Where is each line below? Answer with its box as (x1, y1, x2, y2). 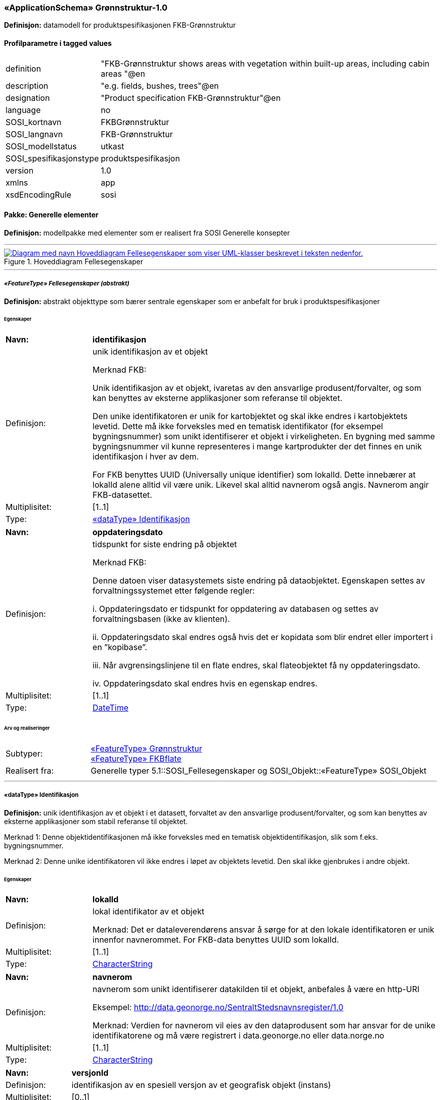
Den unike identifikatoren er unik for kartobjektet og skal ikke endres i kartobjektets (92, 411, 408, 422)
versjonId (71, 1068, 109, 1078)
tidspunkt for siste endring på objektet (92, 539, 237, 550)
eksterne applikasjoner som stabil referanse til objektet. (4, 817, 188, 826)
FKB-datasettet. (92, 490, 153, 500)
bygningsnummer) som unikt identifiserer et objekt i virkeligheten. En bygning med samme (92, 431, 435, 442)
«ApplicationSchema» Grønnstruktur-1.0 (4, 3, 168, 13)
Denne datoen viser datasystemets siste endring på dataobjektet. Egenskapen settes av (92, 575, 425, 586)
